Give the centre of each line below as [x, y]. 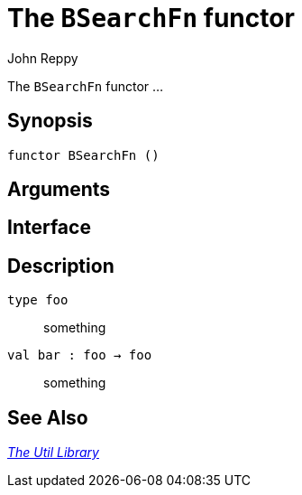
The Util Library [53, 453]
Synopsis [50, 121]
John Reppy [43, 58]
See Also [48, 417]
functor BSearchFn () [83, 155]
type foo [38, 300]
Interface [49, 228]
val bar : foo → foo [80, 355]
